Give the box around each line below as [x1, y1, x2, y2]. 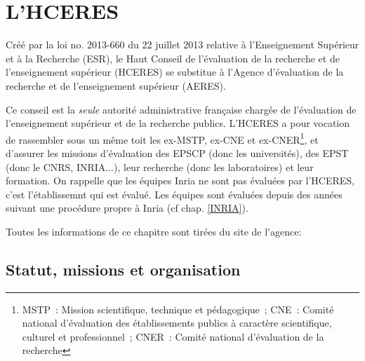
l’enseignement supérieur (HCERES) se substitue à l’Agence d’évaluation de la [6, 64, 344, 79]
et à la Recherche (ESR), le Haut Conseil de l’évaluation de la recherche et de [6, 50, 340, 65]
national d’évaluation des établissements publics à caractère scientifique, [22, 315, 332, 330]
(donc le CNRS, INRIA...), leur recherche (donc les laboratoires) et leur [6, 159, 314, 174]
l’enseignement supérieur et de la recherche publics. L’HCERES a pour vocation [6, 116, 350, 130]
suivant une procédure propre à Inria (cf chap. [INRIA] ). [6, 200, 248, 215]
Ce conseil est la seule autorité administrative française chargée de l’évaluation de [6, 102, 357, 116]
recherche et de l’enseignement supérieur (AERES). [6, 78, 226, 93]
